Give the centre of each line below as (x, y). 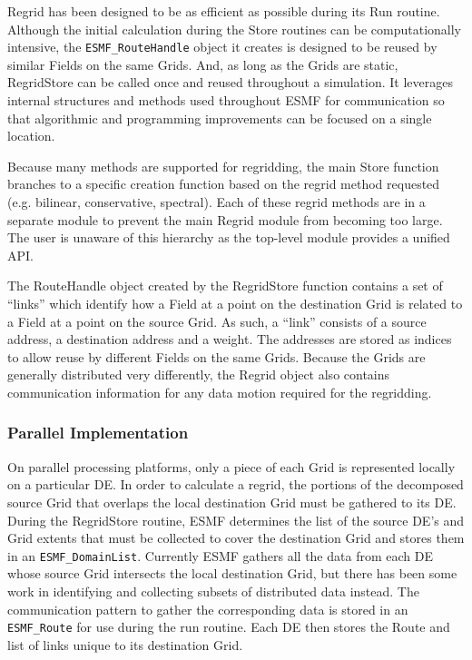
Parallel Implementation (98, 433)
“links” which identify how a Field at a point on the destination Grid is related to (235, 303)
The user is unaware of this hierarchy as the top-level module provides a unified (229, 237)
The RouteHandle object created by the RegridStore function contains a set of (225, 286)
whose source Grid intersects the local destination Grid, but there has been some (232, 573)
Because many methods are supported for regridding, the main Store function (223, 166)
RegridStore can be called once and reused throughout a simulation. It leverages (231, 82)
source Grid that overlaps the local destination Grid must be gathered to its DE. (232, 502)
